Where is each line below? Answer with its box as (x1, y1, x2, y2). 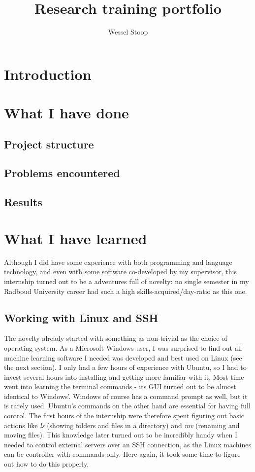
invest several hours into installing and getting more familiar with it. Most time (4, 371, 244, 382)
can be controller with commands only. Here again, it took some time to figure (4, 449, 241, 459)
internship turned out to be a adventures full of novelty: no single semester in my (4, 276, 249, 286)
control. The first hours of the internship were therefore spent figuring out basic (4, 410, 244, 421)
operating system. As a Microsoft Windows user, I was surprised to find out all (4, 342, 242, 353)
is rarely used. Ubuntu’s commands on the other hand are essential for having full (4, 400, 251, 411)
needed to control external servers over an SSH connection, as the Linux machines (4, 439, 251, 449)
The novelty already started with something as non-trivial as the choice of (4, 333, 227, 343)
